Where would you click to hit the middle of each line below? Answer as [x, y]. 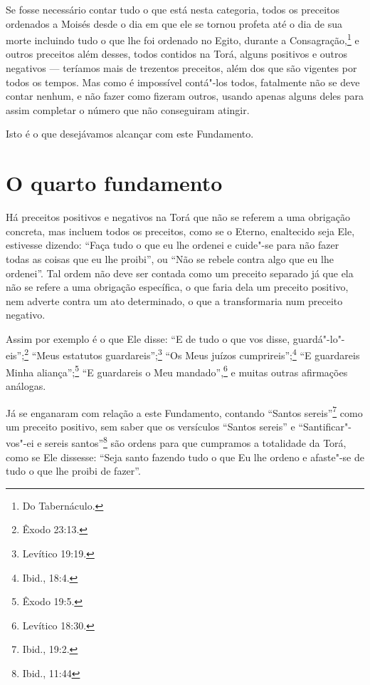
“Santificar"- [325, 426]
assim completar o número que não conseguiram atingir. [128, 109]
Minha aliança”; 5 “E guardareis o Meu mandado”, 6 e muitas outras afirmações [177, 371]
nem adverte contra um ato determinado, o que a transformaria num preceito [174, 300]
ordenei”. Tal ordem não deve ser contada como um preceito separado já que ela [180, 273]
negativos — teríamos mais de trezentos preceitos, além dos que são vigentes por [181, 68]
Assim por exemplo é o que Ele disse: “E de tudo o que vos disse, [148, 338]
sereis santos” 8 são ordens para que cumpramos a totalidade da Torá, [196, 442]
